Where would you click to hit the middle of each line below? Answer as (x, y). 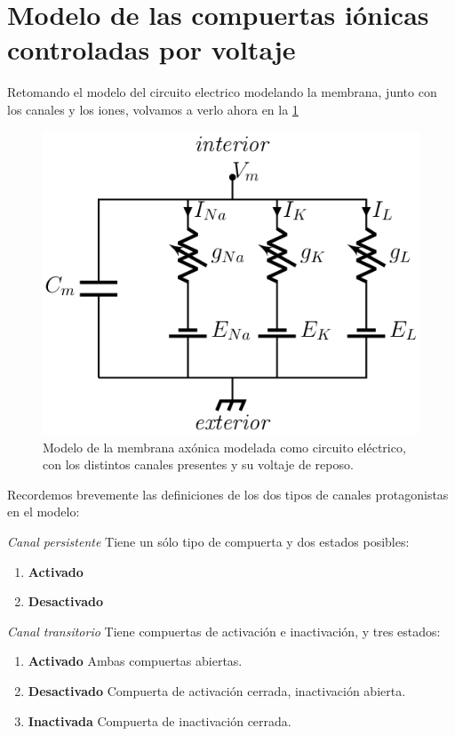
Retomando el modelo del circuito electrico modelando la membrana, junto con (222, 92)
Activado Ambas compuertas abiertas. (135, 661)
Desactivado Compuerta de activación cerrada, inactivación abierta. (217, 691)
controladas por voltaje (152, 49)
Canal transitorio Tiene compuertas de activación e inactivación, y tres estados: (224, 631)
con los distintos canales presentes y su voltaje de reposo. (198, 464)
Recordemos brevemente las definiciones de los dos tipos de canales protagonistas (228, 494)
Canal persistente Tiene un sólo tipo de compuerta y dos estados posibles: (208, 542)
